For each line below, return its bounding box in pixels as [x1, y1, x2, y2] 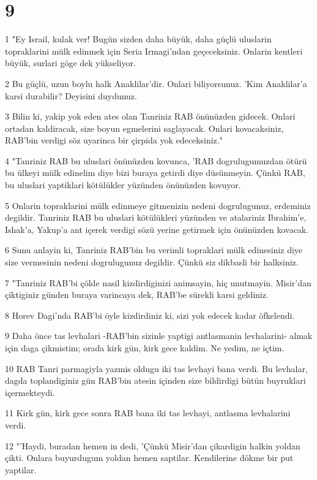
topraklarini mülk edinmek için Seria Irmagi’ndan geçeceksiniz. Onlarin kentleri [5, 44, 303, 57]
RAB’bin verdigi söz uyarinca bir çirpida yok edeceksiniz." [5, 134, 223, 147]
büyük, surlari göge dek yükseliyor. [5, 56, 136, 69]
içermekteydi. [5, 386, 55, 398]
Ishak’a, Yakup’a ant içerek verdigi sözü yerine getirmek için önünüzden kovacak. [5, 223, 309, 235]
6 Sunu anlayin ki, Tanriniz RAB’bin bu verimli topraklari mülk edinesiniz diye [5, 243, 303, 256]
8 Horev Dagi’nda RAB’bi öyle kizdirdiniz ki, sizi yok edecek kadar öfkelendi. [5, 308, 295, 321]
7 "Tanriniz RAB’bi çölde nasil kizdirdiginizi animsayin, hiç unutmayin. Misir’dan [5, 276, 311, 289]
